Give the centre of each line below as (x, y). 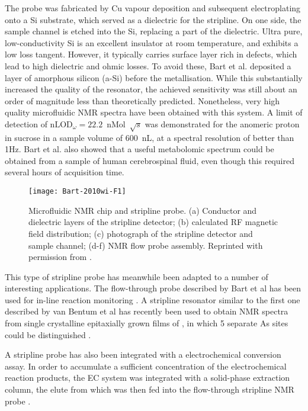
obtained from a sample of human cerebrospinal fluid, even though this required (150, 160)
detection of (26, 123)
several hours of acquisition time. (65, 172)
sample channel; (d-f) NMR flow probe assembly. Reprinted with (146, 245)
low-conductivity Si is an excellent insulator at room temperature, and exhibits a (152, 42)
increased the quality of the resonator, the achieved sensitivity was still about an (151, 89)
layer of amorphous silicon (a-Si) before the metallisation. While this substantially (154, 77)
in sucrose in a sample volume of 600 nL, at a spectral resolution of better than (150, 137)
